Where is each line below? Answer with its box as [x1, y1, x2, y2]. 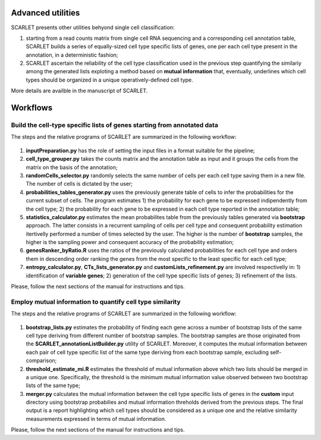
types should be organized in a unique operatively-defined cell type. [26, 76, 193, 83]
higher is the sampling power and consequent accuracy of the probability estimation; [26, 239, 234, 246]
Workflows [11, 103, 53, 113]
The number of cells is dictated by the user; [26, 180, 133, 188]
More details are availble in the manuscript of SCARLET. [11, 87, 148, 95]
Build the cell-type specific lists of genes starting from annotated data [11, 121, 218, 129]
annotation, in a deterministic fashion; [26, 51, 118, 58]
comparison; [26, 357, 57, 364]
